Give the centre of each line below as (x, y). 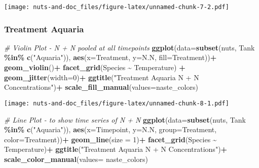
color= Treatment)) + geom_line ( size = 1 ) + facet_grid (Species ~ (110, 139)
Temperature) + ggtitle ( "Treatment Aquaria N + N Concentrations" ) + (116, 149)
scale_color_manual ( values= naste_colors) (76, 159)
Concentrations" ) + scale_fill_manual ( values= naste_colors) (101, 87)
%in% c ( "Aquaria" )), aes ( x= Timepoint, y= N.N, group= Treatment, (110, 129)
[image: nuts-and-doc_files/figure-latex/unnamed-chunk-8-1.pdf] (117, 103)
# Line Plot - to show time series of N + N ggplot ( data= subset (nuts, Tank (125, 119)
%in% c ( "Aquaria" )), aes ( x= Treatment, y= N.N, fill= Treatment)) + (110, 57)
